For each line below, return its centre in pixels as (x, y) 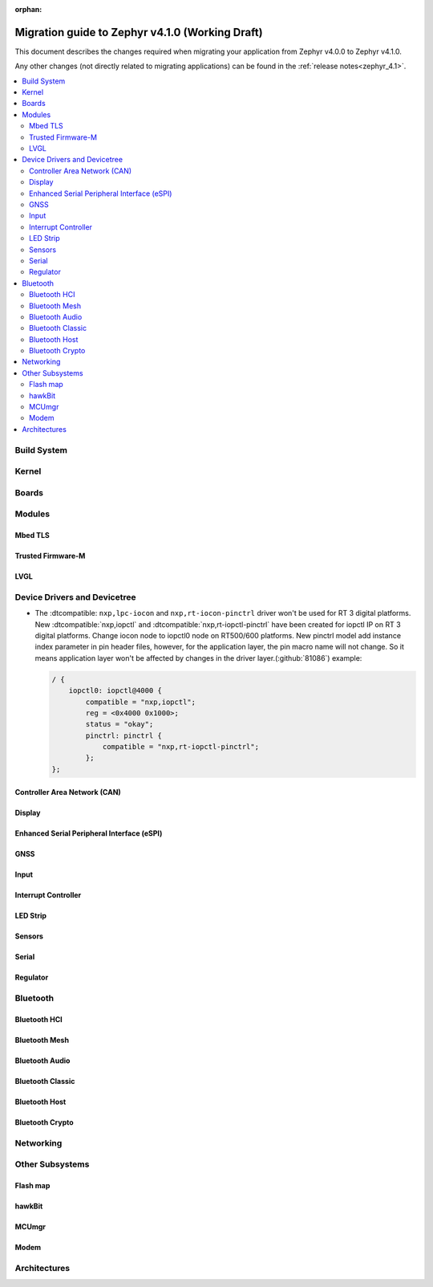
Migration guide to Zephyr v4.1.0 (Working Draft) (139, 32)
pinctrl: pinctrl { (123, 735)
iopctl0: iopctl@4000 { (115, 691)
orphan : (28, 9)
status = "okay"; (119, 724)
